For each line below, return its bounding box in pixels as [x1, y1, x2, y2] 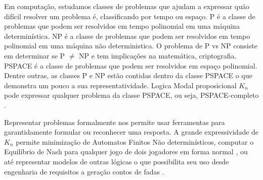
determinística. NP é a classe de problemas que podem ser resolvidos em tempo [4, 30, 250, 41]
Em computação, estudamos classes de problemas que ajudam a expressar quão [4, 1, 250, 11]
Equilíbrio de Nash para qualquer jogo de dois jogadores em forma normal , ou [4, 146, 248, 157]
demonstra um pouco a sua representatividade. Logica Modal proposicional [4, 80, 237, 90]
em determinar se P [4, 50, 65, 61]
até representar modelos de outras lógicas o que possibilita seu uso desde [4, 156, 229, 166]
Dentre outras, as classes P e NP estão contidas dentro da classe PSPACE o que [4, 70, 252, 81]
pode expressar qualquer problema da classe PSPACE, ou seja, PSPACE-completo [4, 90, 259, 100]
